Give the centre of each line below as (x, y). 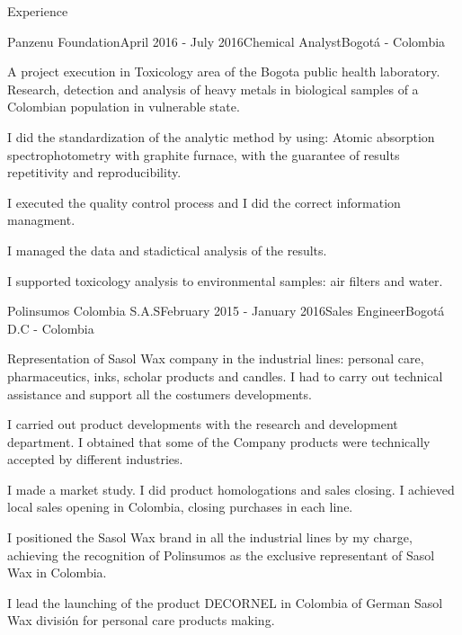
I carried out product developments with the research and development (203, 424)
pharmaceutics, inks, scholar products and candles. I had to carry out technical (225, 376)
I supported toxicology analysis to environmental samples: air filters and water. (225, 280)
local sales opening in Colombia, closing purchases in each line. (180, 507)
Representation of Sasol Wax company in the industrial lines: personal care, (216, 358)
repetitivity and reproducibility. (94, 172)
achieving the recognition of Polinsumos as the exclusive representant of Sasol (221, 555)
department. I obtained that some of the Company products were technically (219, 441)
